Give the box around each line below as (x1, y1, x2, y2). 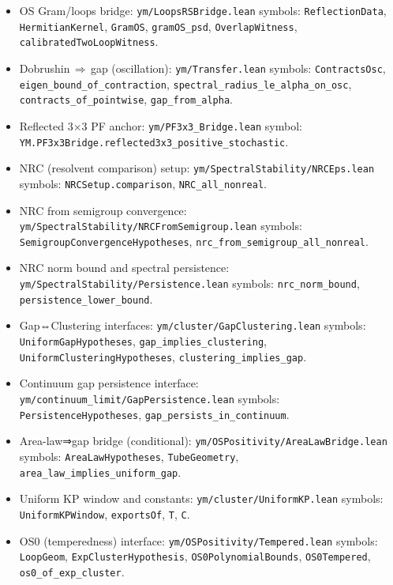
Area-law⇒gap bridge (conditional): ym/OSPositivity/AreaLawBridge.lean (19, 432, 387, 449)
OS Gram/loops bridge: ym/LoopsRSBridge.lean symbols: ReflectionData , (19, 2, 387, 18)
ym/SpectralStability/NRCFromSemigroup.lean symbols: (19, 217, 302, 234)
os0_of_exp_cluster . (19, 563, 125, 579)
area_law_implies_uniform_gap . (19, 463, 182, 480)
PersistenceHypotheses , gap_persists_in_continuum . (19, 406, 290, 422)
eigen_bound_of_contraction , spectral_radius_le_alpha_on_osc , (19, 75, 352, 92)
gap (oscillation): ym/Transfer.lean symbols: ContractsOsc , (90, 59, 386, 76)
